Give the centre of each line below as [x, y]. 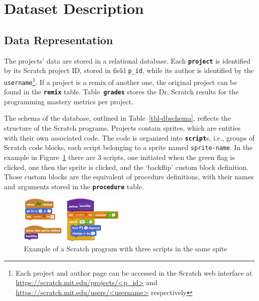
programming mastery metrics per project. [69, 101]
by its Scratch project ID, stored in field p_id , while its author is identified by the [129, 70]
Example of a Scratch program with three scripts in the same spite [126, 249]
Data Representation [59, 39]
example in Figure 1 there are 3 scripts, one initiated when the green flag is [120, 157]
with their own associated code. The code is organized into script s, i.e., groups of [129, 137]
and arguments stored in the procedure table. [74, 186]
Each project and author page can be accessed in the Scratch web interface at [134, 272]
